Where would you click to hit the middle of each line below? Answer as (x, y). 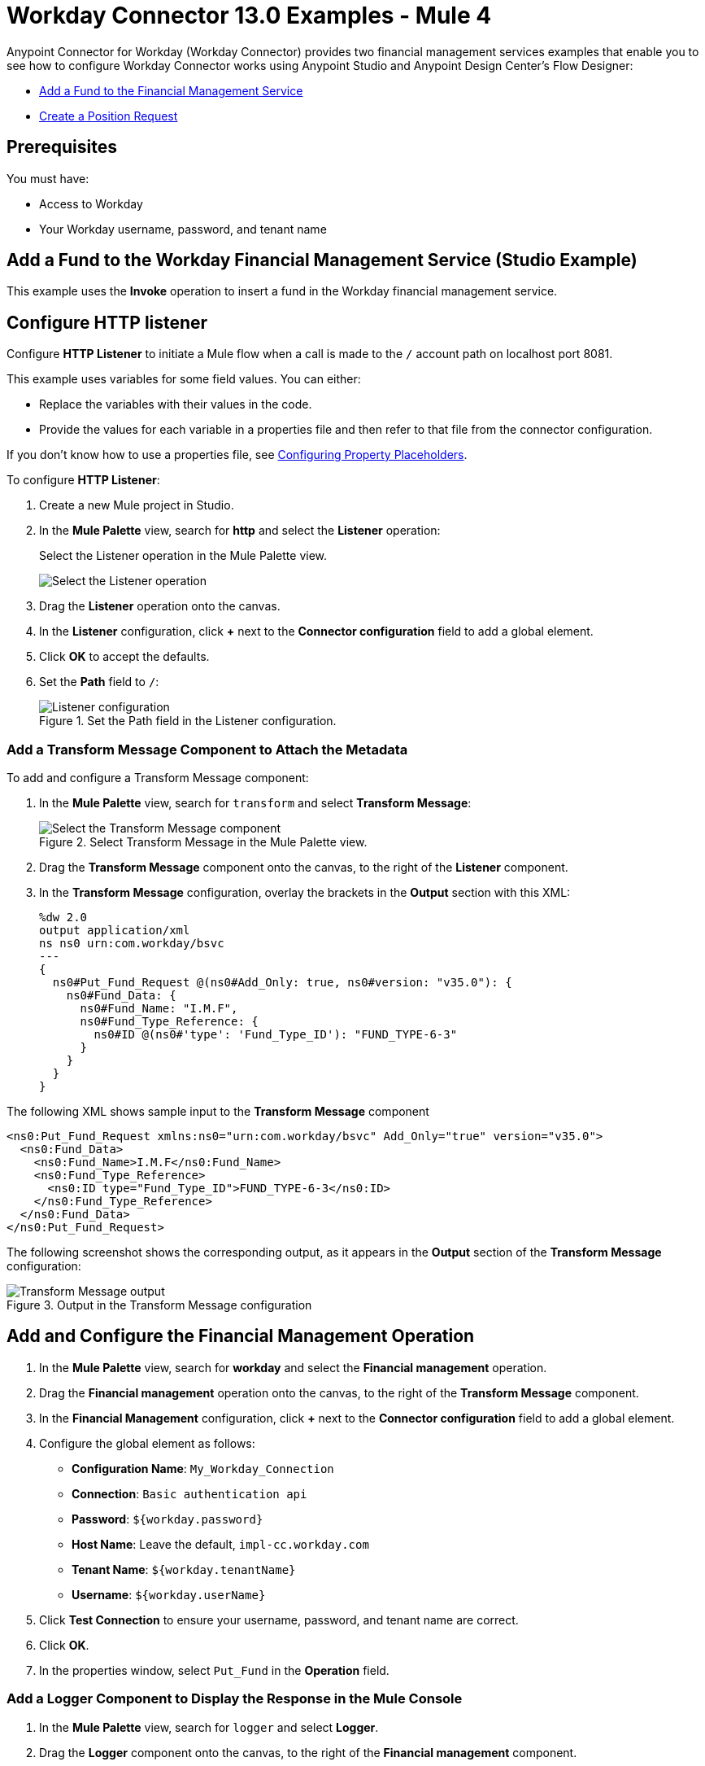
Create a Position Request (109, 116)
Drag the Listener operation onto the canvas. (160, 606)
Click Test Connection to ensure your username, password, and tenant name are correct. (279, 1620)
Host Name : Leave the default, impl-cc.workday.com (220, 1544)
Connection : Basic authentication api (189, 1493)
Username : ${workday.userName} (169, 1594)
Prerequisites (62, 147)
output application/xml (115, 931)
